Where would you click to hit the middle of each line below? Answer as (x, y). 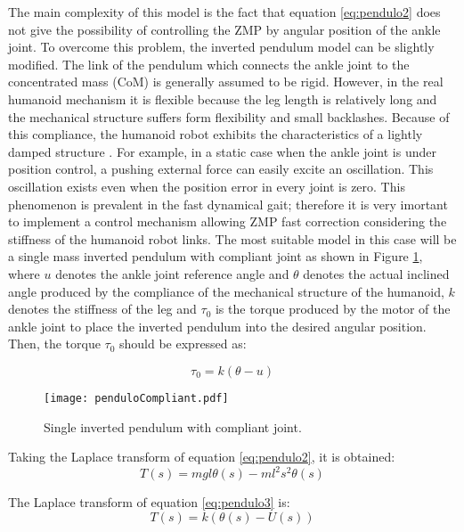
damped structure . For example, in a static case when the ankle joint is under (222, 151)
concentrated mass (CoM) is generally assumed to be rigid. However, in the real (226, 82)
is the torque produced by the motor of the (333, 309)
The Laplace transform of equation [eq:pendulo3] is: (149, 502)
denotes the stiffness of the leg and (102, 309)
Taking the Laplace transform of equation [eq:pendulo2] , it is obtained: (202, 457)
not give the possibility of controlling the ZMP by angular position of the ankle (224, 29)
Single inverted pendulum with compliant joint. (173, 426)
